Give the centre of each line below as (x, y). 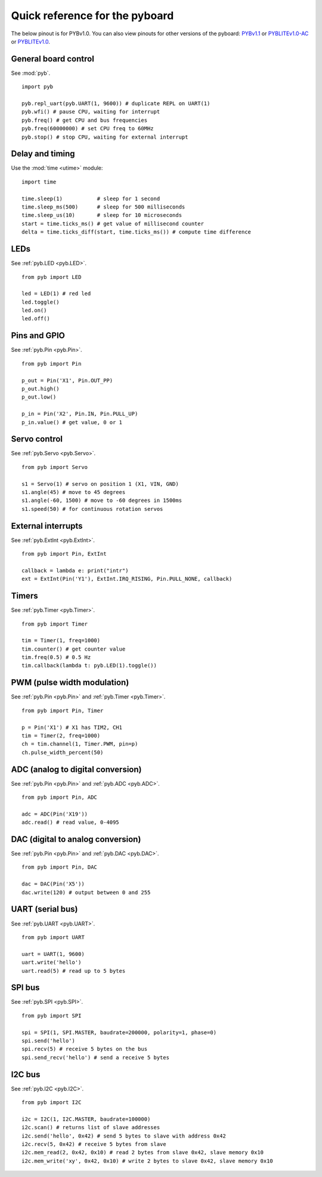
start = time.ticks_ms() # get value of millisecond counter (113, 223)
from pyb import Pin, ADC (60, 797)
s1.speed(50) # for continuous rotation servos (92, 509)
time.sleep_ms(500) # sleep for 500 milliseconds (103, 207)
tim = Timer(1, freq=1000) (61, 640)
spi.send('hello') (49, 1040)
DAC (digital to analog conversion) (76, 839)
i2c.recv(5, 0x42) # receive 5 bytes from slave (94, 1144)
